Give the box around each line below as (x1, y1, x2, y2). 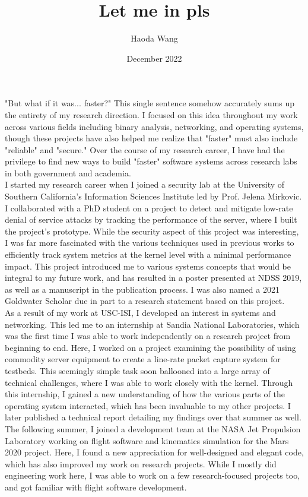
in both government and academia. (5, 166, 131, 179)
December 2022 (126, 52, 182, 64)
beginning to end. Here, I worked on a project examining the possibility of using (5, 341, 296, 353)
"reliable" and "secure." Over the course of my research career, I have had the (5, 143, 285, 156)
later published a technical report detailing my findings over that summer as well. (5, 411, 301, 423)
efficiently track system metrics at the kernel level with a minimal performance (5, 248, 291, 261)
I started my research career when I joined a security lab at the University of (5, 178, 285, 191)
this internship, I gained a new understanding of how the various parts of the (5, 388, 285, 400)
